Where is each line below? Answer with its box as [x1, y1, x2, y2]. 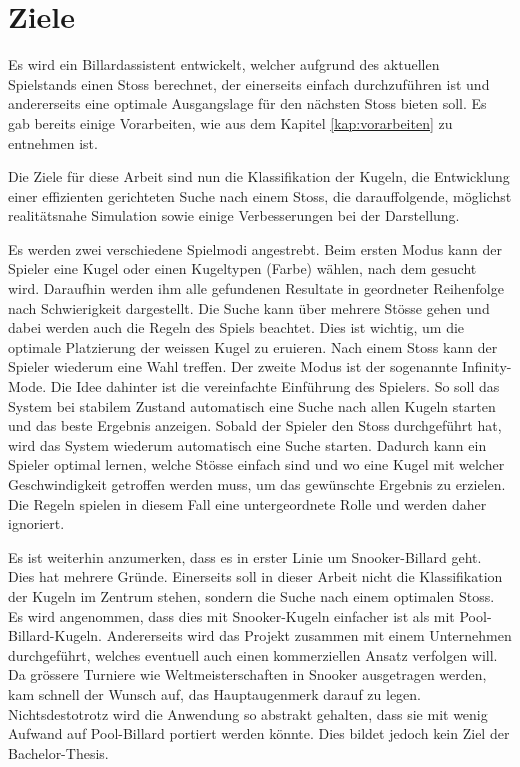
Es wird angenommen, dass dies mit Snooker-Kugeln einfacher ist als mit [8, 605, 455, 626]
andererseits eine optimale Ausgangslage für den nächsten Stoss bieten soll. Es [8, 93, 487, 114]
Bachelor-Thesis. [8, 742, 109, 763]
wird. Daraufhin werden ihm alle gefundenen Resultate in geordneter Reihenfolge [8, 278, 504, 299]
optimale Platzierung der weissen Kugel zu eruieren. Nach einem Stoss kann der [8, 336, 498, 357]
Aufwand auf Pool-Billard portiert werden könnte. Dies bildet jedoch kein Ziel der [8, 723, 510, 744]
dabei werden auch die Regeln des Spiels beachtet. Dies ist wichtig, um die [8, 317, 465, 338]
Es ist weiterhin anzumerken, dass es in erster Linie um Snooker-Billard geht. [8, 546, 482, 567]
